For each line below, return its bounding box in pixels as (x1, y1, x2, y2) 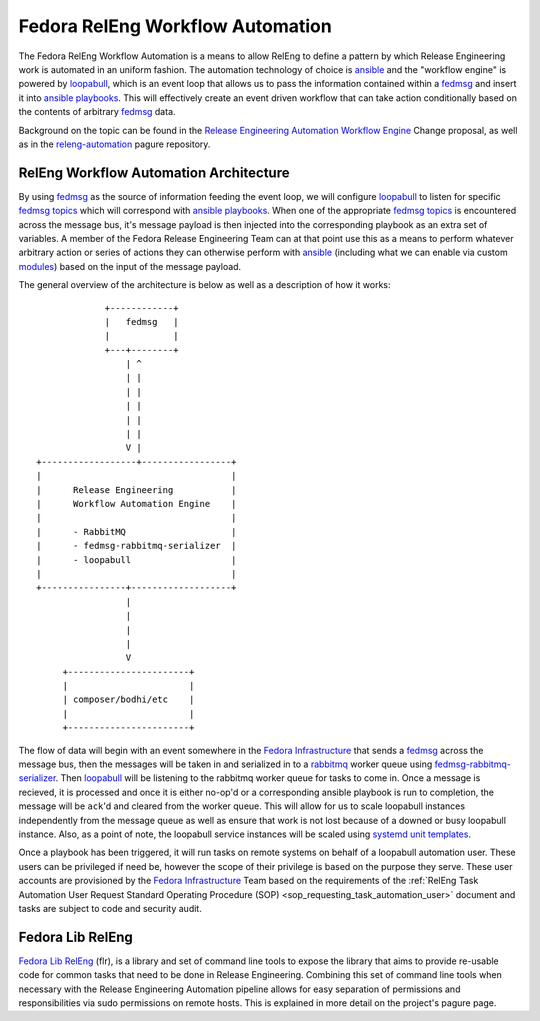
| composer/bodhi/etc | (62, 694, 195, 705)
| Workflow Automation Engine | (36, 498, 237, 509)
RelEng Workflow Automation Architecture (18, 164, 290, 181)
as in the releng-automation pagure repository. (18, 138, 211, 150)
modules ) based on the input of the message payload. (18, 260, 242, 272)
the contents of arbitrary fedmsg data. (18, 106, 176, 118)
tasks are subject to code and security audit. (18, 902, 202, 914)
